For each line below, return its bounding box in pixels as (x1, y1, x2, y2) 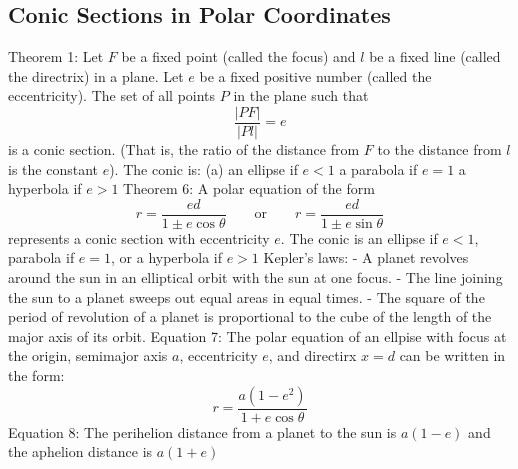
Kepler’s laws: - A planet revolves (263, 247, 469, 268)
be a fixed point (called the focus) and (121, 46, 356, 67)
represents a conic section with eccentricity (8, 227, 270, 248)
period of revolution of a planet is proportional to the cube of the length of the (8, 306, 492, 327)
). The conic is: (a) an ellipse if (109, 158, 298, 179)
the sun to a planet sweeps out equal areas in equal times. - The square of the (8, 286, 485, 307)
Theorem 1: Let (8, 46, 104, 67)
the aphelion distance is (8, 441, 153, 462)
